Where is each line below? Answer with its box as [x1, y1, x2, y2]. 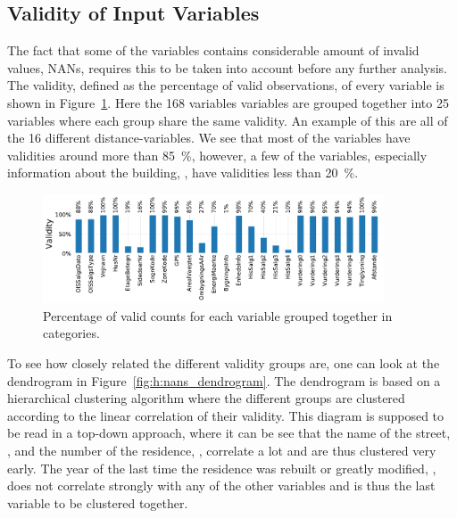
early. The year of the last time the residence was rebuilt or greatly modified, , [7, 458, 436, 477]
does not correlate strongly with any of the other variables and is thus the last [7, 476, 436, 495]
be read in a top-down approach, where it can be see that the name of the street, [7, 423, 451, 442]
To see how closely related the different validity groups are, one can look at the [7, 354, 440, 373]
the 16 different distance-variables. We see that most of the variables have [7, 128, 411, 147]
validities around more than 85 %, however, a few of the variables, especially [7, 145, 428, 164]
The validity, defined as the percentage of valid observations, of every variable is [7, 76, 445, 95]
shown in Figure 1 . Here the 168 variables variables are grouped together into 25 [7, 93, 449, 111]
